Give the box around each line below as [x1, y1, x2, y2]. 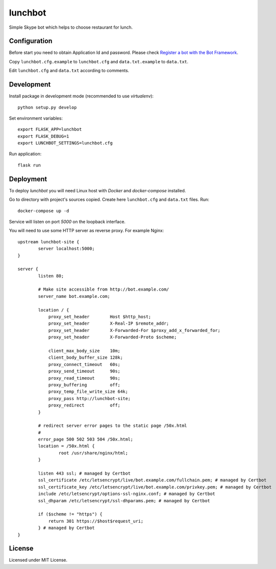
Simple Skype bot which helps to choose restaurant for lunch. [9, 24, 133, 30]
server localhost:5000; [38, 246, 95, 252]
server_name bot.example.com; [38, 294, 110, 299]
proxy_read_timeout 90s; [48, 375, 121, 381]
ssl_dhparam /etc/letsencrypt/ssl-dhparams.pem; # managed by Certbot [38, 498, 210, 503]
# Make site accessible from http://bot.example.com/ [38, 287, 169, 292]
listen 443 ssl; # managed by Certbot [38, 471, 131, 477]
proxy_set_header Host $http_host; [48, 314, 151, 320]
